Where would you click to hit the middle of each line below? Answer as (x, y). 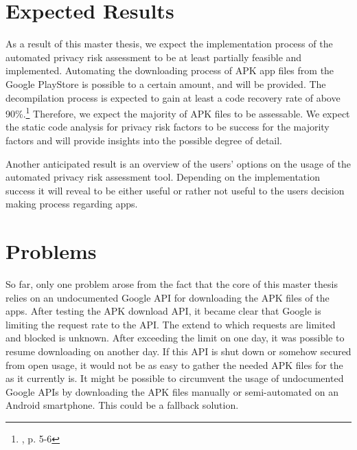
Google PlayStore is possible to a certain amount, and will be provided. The (166, 83)
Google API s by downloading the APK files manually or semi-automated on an (172, 391)
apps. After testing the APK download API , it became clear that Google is (163, 311)
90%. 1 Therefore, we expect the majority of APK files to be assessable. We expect (178, 112)
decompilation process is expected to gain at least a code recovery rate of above (173, 97)
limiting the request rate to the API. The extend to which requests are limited (171, 324)
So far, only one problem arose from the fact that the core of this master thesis (172, 284)
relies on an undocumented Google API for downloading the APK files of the (168, 297)
